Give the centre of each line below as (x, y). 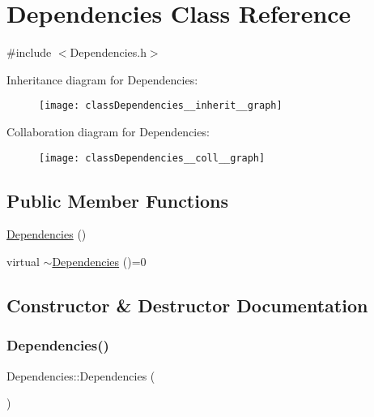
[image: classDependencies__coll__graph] (152, 158)
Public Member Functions (117, 200)
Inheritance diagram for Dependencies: (102, 79)
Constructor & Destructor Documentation (187, 305)
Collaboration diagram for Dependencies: (108, 131)
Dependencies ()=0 (99, 262)
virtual (23, 262)
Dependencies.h (108, 52)
